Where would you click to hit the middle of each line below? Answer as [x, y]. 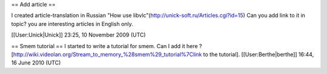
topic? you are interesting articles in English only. [72, 23]
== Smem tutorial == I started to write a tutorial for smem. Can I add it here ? [107, 46]
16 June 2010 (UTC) [36, 63]
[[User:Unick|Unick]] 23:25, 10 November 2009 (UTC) [78, 35]
